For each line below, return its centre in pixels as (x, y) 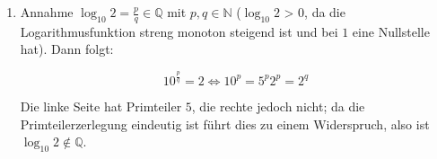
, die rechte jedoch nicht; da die (278, 106)
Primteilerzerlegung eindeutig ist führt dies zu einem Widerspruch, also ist (225, 124)
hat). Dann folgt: (67, 49)
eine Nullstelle (391, 31)
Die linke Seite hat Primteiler (101, 106)
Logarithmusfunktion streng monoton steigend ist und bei (179, 31)
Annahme (47, 12)
